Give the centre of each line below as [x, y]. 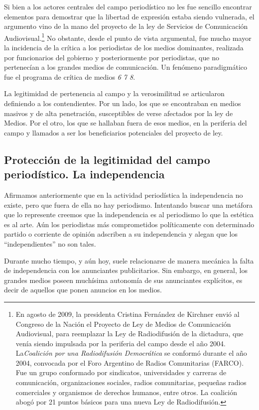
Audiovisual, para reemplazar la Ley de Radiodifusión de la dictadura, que [129, 334]
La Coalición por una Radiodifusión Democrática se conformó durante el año [131, 353]
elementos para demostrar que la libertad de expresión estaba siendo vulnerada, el [129, 16]
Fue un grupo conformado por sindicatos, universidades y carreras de [121, 372]
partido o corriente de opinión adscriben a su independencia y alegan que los [121, 234]
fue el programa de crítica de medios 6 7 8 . [70, 76]
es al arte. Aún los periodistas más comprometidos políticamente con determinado [129, 224]
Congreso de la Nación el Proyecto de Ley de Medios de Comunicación [123, 324]
